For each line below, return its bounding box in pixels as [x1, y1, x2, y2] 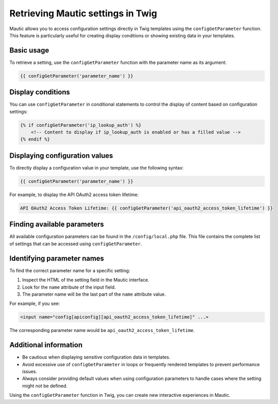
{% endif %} [20, 136, 50, 142]
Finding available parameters [9, 220, 104, 229]
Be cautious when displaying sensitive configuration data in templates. [22, 354, 170, 360]
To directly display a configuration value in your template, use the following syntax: [9, 164, 184, 171]
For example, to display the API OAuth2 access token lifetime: [9, 192, 139, 198]
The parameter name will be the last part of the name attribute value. [22, 291, 166, 297]
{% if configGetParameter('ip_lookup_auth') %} [20, 122, 141, 128]
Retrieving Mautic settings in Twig [9, 8, 158, 19]
